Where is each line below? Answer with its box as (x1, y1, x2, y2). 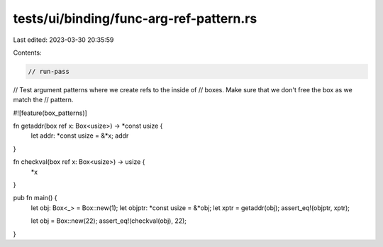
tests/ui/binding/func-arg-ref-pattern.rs (13, 11, 257, 26)
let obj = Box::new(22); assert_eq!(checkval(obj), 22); (30, 216, 187, 225)
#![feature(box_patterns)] (13, 109, 88, 117)
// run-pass (28, 67, 70, 75)
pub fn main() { (13, 194, 57, 202)
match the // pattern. (13, 96, 74, 104)
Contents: (13, 48, 42, 57)
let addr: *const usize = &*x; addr (30, 131, 129, 140)
